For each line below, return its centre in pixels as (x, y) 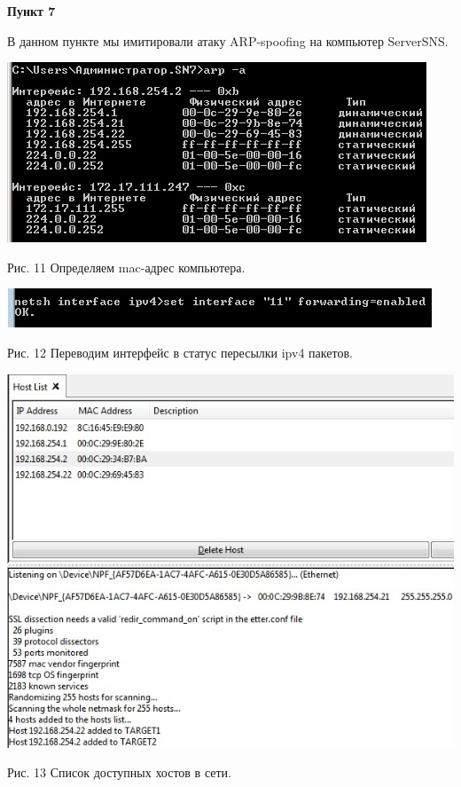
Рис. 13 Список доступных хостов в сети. (119, 772)
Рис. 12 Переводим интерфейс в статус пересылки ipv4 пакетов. (180, 352)
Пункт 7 (31, 11)
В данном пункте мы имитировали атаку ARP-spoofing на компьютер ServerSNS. (228, 40)
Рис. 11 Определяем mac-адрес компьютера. (126, 267)
